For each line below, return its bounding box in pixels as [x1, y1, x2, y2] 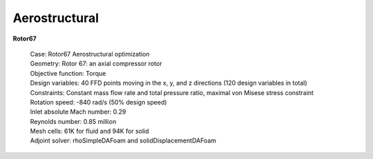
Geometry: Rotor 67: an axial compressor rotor [30, 59, 162, 68]
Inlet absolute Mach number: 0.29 [30, 107, 126, 116]
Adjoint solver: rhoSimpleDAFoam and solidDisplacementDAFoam [30, 136, 217, 145]
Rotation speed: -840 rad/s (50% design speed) [30, 98, 167, 106]
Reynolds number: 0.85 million [30, 117, 117, 125]
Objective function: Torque [30, 69, 106, 77]
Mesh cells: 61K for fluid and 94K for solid [30, 127, 149, 136]
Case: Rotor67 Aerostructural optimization [30, 50, 150, 58]
